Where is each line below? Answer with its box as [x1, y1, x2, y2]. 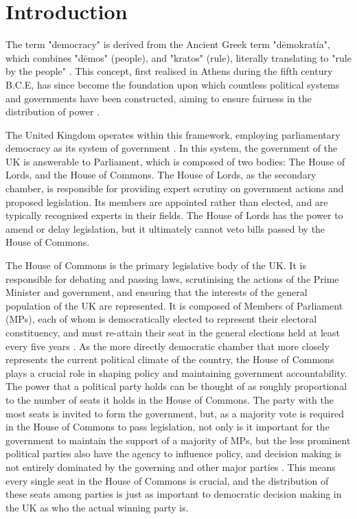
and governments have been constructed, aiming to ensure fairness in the [5, 91, 312, 105]
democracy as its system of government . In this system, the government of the [5, 141, 338, 155]
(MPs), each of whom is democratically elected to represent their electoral [5, 312, 317, 326]
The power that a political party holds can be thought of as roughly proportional [5, 379, 347, 393]
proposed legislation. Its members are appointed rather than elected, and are [5, 194, 328, 209]
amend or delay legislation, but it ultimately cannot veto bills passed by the [5, 221, 325, 235]
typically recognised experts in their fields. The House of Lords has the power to [5, 208, 343, 222]
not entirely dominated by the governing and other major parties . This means [5, 459, 336, 474]
